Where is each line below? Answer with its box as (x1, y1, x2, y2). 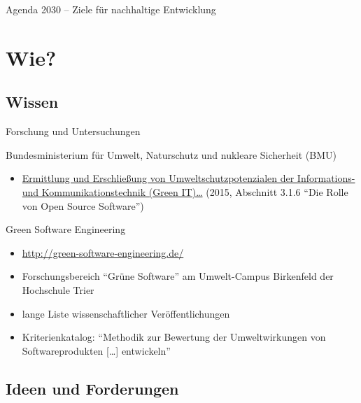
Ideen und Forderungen (6, 377, 179, 399)
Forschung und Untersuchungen (6, 124, 141, 139)
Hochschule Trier (22, 282, 94, 297)
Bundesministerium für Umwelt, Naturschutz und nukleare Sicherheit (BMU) (6, 147, 337, 162)
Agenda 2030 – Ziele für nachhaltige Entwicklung (6, 2, 216, 16)
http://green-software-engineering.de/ (22, 245, 184, 260)
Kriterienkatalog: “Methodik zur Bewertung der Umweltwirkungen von (22, 330, 326, 344)
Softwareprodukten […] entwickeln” (22, 343, 171, 358)
